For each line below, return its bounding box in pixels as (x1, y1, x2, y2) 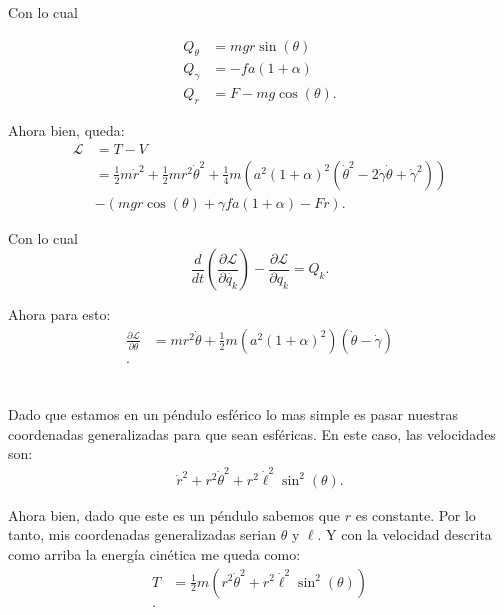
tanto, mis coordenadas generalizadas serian (8, 524, 276, 545)
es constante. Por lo (355, 504, 476, 525)
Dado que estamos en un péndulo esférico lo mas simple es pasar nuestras (8, 404, 459, 425)
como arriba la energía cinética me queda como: (8, 543, 301, 564)
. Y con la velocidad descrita (317, 524, 492, 545)
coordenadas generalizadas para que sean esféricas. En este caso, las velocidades (8, 423, 496, 444)
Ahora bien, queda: (8, 120, 125, 141)
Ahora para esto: (8, 304, 111, 325)
